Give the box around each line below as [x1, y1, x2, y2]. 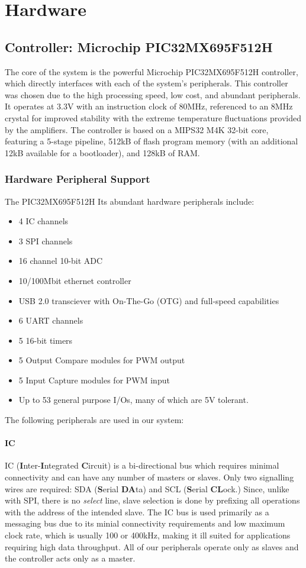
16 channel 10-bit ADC [18, 254, 103, 267]
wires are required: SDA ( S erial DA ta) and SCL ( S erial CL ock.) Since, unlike [5, 482, 289, 495]
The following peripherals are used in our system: [5, 414, 184, 426]
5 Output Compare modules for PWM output [18, 354, 185, 366]
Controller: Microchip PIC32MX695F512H [5, 37, 273, 56]
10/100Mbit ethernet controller [18, 274, 131, 286]
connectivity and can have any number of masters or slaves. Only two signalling [5, 471, 294, 483]
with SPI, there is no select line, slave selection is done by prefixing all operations [5, 494, 300, 506]
